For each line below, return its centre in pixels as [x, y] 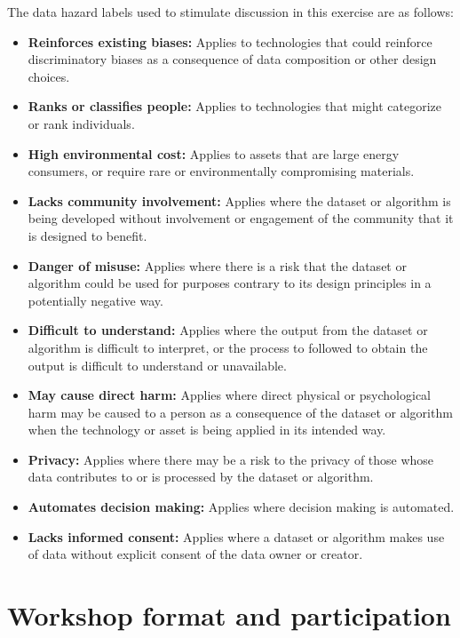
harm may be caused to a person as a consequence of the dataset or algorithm [240, 412]
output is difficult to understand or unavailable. [157, 365]
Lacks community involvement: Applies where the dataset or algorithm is [239, 200]
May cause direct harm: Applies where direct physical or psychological [230, 395]
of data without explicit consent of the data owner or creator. [195, 554]
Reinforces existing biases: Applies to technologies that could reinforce [230, 41]
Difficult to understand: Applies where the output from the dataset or [228, 330]
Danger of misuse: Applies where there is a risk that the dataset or [217, 265]
